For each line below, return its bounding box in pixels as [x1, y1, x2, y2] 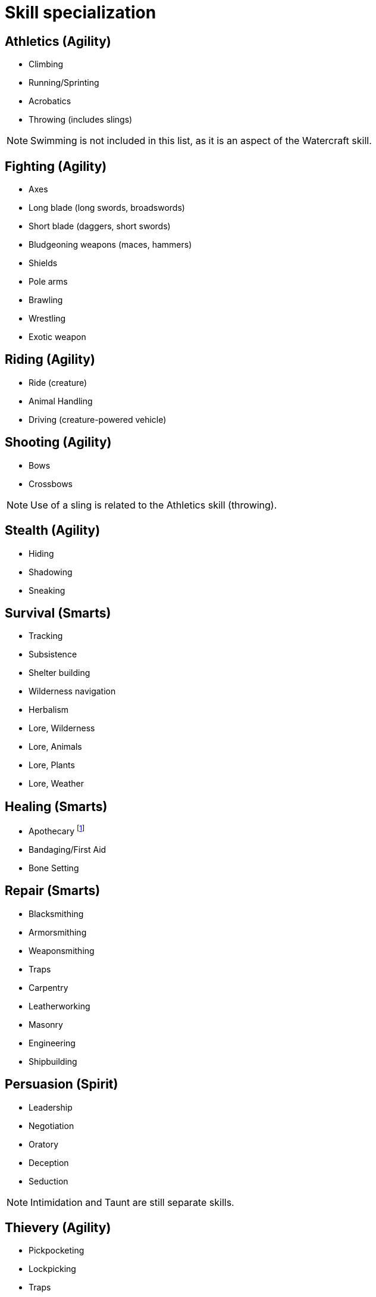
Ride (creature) [29, 377, 87, 388]
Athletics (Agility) [5, 33, 111, 49]
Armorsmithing [29, 927, 87, 937]
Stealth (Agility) [5, 523, 101, 538]
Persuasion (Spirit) [5, 1077, 118, 1092]
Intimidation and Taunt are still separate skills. [30, 1196, 234, 1208]
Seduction [29, 1176, 68, 1186]
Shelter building [29, 668, 90, 678]
